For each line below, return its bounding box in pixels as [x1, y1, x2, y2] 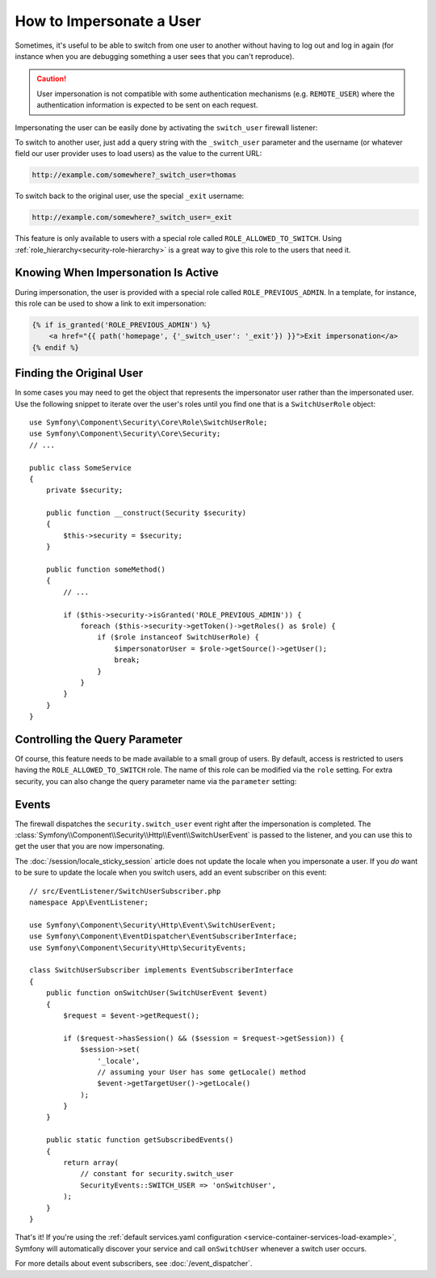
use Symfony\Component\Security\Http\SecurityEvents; [29, 943, 246, 952]
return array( [63, 1158, 119, 1167]
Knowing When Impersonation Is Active [15, 266, 219, 280]
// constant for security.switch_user [80, 1169, 234, 1179]
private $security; [45, 486, 124, 495]
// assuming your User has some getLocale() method [97, 1067, 306, 1077]
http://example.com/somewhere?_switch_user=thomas [31, 171, 237, 179]
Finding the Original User [15, 366, 144, 380]
